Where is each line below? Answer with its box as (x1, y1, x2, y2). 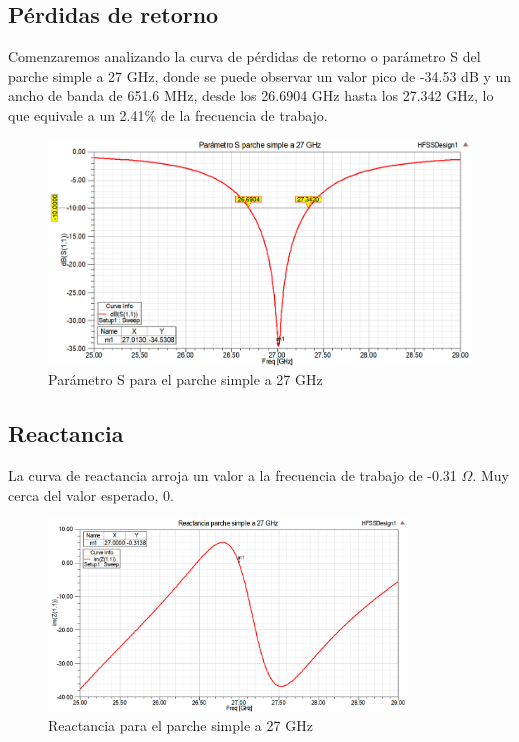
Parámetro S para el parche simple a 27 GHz (48, 369, 323, 390)
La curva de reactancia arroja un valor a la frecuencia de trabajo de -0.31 (8, 465, 457, 486)
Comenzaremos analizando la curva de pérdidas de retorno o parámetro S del (8, 46, 481, 67)
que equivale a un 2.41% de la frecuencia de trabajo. (8, 104, 328, 125)
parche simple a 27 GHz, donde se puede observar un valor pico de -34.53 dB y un (8, 65, 512, 86)
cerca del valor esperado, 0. (8, 484, 174, 505)
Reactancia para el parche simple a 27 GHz (48, 715, 313, 736)
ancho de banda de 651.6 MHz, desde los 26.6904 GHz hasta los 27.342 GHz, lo (8, 85, 494, 106)
